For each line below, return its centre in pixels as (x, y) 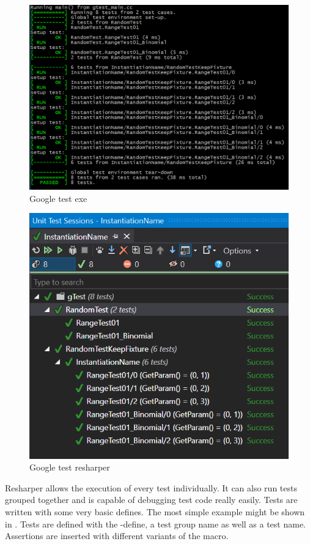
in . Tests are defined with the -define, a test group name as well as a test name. (156, 524)
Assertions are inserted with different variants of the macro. (117, 536)
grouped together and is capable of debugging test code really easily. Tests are (151, 500)
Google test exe (58, 198)
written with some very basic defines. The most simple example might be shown (155, 512)
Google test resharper (70, 467)
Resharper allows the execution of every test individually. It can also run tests (151, 487)
